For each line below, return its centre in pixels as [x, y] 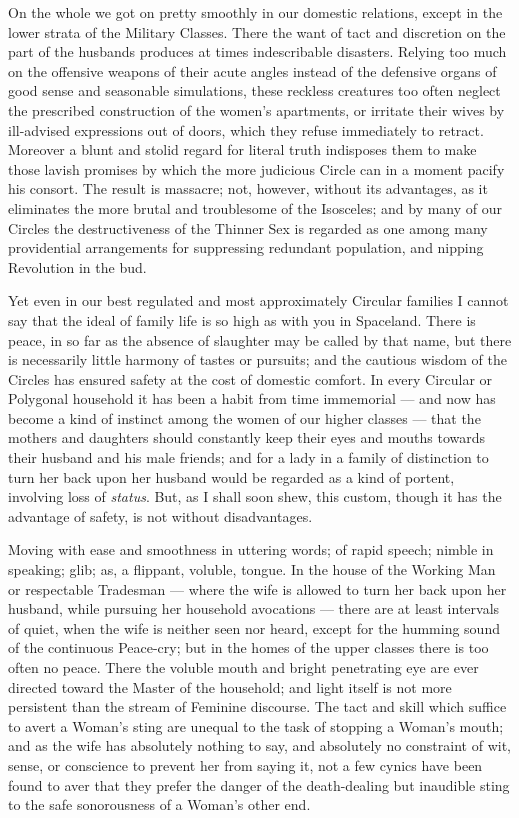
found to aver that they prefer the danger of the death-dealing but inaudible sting [259, 784]
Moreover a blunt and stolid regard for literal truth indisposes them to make [242, 149]
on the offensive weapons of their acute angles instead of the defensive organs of [252, 70]
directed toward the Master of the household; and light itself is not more [230, 686]
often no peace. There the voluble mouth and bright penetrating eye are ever [243, 667]
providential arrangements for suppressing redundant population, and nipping [246, 247]
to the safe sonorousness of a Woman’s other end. [159, 804]
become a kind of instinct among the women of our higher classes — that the [244, 417]
